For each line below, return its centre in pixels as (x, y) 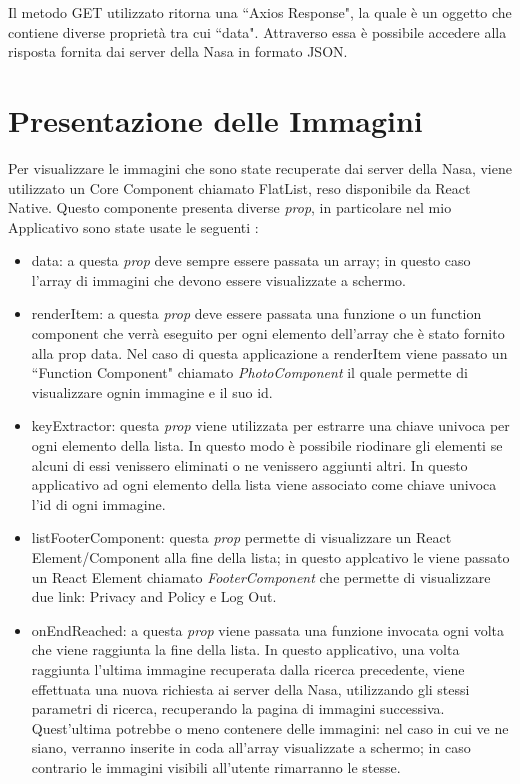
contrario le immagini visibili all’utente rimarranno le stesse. (216, 766)
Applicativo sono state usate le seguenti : (133, 226)
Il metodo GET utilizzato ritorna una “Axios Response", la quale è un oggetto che (260, 12)
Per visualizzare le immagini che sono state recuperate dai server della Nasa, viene (260, 167)
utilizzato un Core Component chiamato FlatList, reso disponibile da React (239, 187)
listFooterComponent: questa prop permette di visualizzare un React (241, 537)
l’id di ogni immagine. (98, 503)
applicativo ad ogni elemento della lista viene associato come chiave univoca (264, 484)
